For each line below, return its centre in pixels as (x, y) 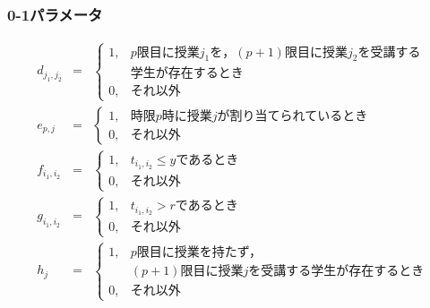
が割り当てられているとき (292, 117)
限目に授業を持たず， (199, 252)
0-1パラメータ (55, 14)
